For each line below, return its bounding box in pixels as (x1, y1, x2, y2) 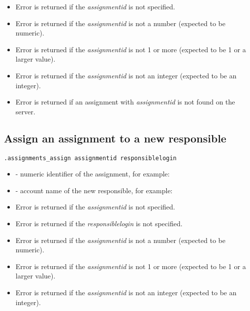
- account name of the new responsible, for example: (15, 185, 173, 195)
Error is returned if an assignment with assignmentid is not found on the (15, 97, 235, 107)
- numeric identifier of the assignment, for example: (15, 169, 170, 179)
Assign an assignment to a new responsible (4, 130, 226, 145)
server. (15, 106, 35, 116)
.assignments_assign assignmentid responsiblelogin (4, 154, 177, 162)
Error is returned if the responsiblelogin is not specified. (15, 218, 183, 228)
